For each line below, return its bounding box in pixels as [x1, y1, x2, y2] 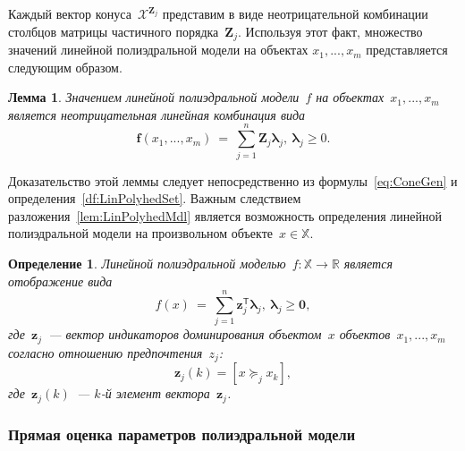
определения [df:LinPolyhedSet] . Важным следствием [8, 189, 301, 208]
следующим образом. [8, 57, 123, 76]
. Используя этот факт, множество [238, 21, 423, 40]
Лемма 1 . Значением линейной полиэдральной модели [8, 88, 300, 106]
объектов [339, 325, 391, 344]
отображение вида [8, 271, 113, 290]
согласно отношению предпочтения [8, 343, 203, 362]
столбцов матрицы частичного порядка [8, 21, 219, 40]
